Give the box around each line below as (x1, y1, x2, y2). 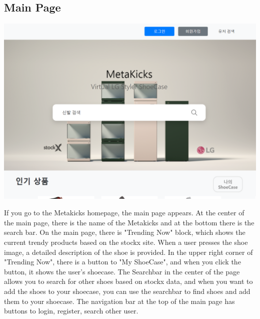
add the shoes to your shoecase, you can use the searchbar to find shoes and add (4, 286, 250, 296)
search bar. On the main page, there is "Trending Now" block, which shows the (4, 227, 245, 237)
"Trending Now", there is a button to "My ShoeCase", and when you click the (4, 256, 241, 267)
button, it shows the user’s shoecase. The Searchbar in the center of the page (4, 266, 240, 276)
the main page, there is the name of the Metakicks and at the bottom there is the (4, 217, 254, 227)
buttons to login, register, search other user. (4, 305, 138, 316)
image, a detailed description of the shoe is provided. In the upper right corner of (4, 246, 253, 257)
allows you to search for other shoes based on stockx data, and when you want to (4, 276, 253, 286)
